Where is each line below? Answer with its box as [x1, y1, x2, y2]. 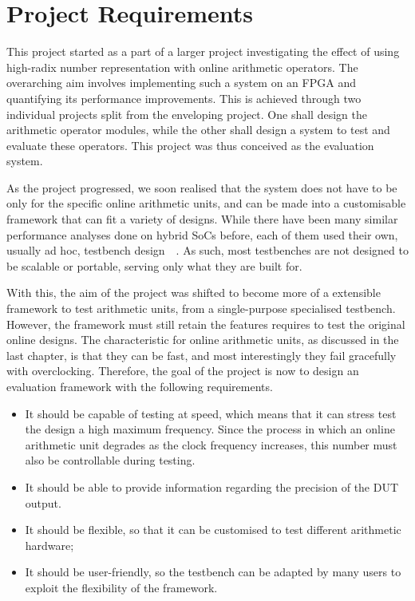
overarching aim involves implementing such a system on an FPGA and [6, 74, 356, 91]
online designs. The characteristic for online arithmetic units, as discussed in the [6, 331, 399, 348]
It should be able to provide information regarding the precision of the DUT [25, 478, 399, 495]
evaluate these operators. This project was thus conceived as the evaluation [6, 136, 374, 153]
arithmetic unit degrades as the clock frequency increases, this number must [25, 436, 397, 453]
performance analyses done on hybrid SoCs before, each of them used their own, [6, 226, 398, 243]
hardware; [25, 536, 74, 553]
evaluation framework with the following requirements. [6, 378, 273, 394]
